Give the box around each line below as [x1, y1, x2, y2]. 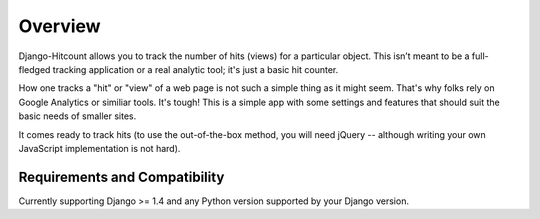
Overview [18, 15, 101, 37]
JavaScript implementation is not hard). [18, 142, 181, 154]
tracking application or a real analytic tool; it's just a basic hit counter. [52, 63, 339, 75]
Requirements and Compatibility [18, 168, 225, 185]
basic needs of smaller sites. [18, 110, 137, 122]
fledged [18, 63, 51, 75]
